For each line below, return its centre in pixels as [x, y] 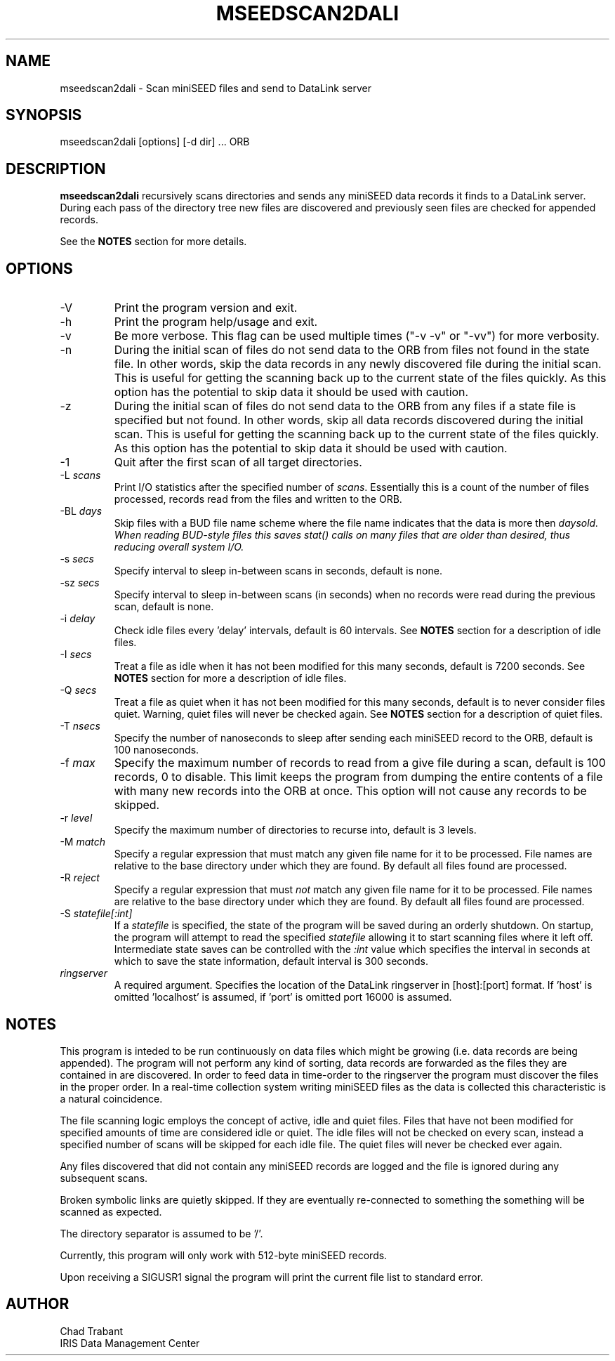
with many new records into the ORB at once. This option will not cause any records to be [350, 791]
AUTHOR [38, 1304]
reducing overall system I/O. [179, 547]
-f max [78, 763]
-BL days [81, 511]
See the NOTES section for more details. [153, 242]
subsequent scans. [104, 1178]
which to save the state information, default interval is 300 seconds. [271, 961]
